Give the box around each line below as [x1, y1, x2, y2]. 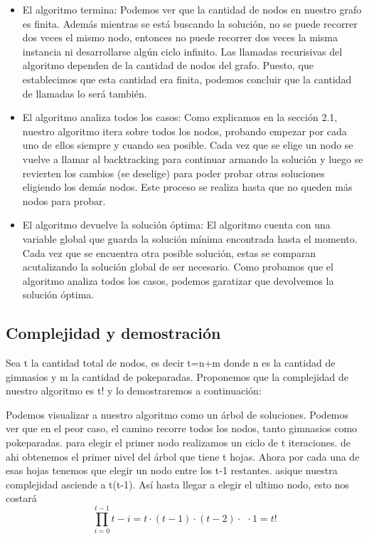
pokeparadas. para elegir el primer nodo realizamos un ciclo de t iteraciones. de [6, 435, 351, 450]
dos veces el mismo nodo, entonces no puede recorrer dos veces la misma [22, 30, 338, 45]
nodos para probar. [22, 193, 106, 208]
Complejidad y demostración [6, 322, 221, 344]
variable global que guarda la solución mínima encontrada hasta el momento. [22, 231, 358, 246]
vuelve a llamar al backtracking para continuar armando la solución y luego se [22, 151, 363, 166]
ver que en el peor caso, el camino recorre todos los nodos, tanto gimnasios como [6, 421, 358, 436]
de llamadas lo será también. [22, 85, 147, 100]
